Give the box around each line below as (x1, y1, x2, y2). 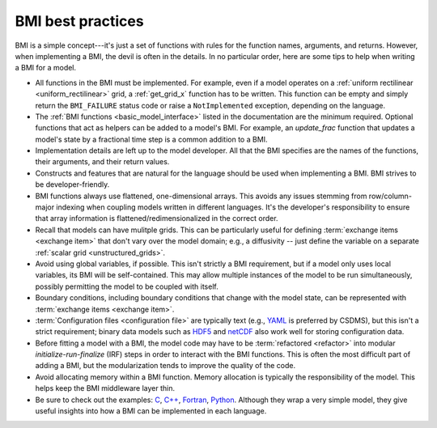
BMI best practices (15, 12, 145, 30)
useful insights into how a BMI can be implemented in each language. (35, 406, 267, 416)
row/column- (368, 191, 413, 201)
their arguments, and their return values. (35, 157, 170, 167)
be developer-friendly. (35, 180, 110, 189)
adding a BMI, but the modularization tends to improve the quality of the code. (35, 361, 295, 371)
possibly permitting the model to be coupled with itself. (35, 282, 218, 291)
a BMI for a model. (15, 63, 77, 73)
